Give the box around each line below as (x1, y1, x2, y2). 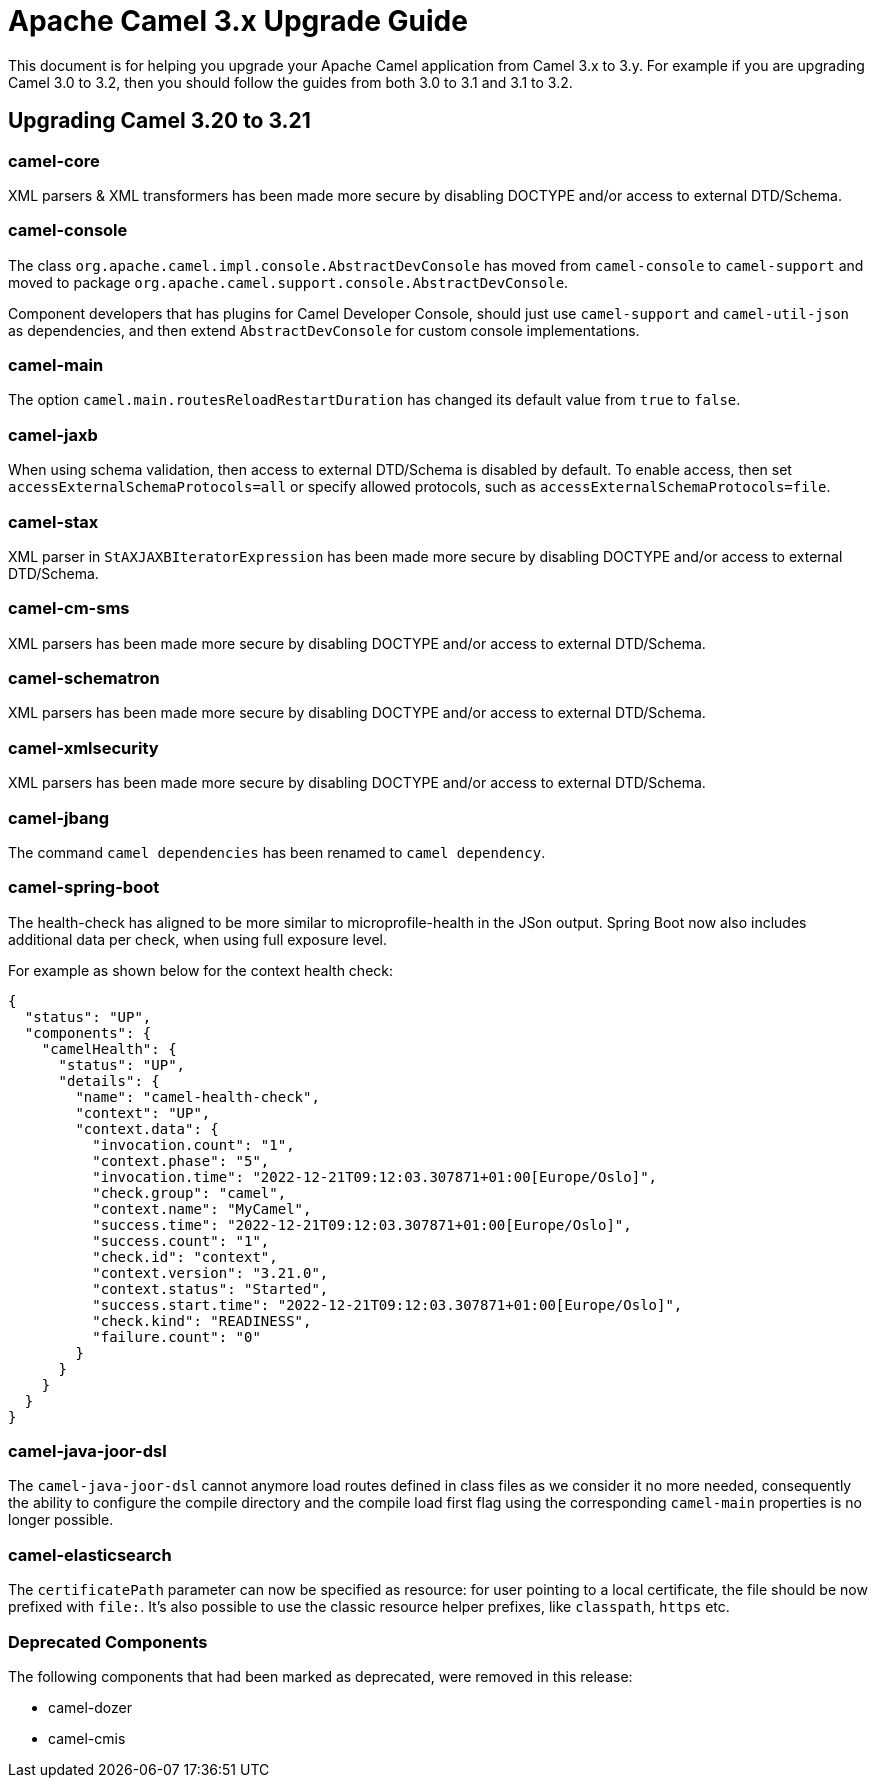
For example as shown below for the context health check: (8, 961, 394, 979)
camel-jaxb (8, 424, 98, 445)
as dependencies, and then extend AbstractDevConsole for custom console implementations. (8, 321, 640, 339)
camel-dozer (48, 1698, 132, 1716)
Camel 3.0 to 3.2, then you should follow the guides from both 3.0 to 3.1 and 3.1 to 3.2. (8, 73, 573, 91)
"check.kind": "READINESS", (92, 1312, 312, 1329)
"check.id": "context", (92, 1248, 278, 1265)
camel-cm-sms (8, 598, 130, 619)
